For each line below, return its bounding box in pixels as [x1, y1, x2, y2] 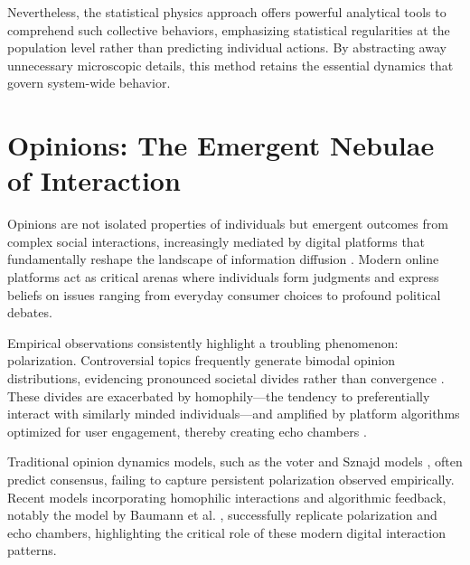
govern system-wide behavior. [7, 73, 171, 92]
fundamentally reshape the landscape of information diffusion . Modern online [7, 250, 439, 268]
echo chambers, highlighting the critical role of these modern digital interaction [7, 523, 446, 541]
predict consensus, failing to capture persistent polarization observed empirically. [7, 470, 455, 488]
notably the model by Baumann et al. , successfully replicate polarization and [7, 505, 437, 524]
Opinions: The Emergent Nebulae [7, 127, 435, 164]
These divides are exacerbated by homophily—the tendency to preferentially [7, 386, 430, 405]
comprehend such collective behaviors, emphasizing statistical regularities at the [7, 20, 450, 39]
